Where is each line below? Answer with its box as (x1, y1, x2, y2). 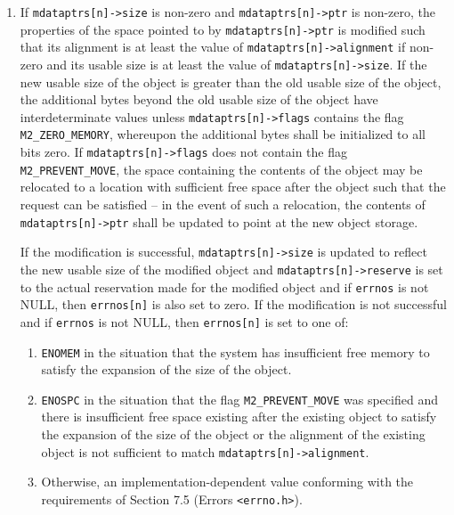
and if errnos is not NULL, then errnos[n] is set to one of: (20, 312, 349, 331)
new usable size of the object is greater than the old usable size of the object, (20, 72, 442, 91)
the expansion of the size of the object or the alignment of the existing (41, 425, 426, 444)
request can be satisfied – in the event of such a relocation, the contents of (20, 195, 426, 214)
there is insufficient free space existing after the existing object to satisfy (41, 407, 437, 426)
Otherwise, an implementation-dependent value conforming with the (41, 472, 414, 491)
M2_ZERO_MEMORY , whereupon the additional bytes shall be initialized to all (20, 125, 426, 143)
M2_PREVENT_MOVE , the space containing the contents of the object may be (20, 159, 423, 178)
